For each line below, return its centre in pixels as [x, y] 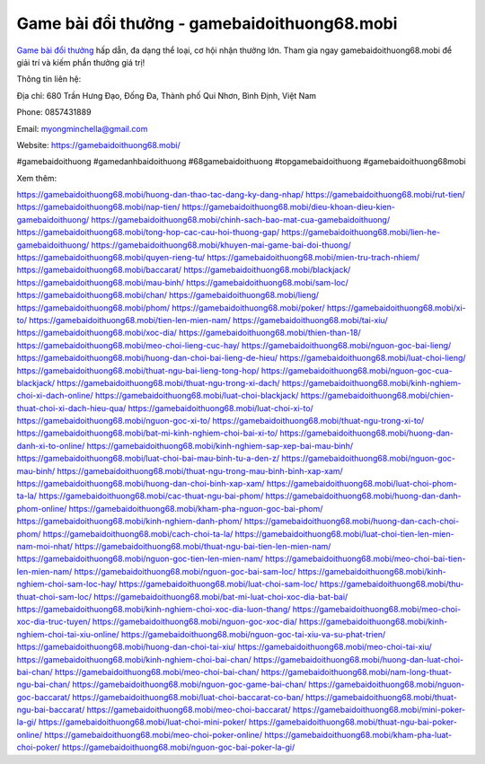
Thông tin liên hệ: [49, 79]
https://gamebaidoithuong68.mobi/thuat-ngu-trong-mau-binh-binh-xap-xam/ [200, 470]
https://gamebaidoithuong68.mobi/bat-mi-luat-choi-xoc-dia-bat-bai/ [220, 596]
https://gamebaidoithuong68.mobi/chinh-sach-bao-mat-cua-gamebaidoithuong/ [241, 219]
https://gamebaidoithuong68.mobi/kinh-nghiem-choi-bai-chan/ [134, 659]
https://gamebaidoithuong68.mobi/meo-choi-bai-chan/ [157, 672]
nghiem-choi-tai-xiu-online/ [68, 634]
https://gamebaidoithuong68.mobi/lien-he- [361, 233]
